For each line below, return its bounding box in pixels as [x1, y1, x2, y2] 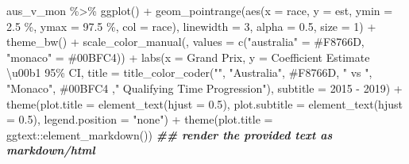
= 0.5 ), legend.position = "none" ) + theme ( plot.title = [6, 111, 273, 128]
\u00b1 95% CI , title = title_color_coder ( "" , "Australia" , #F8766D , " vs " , [6, 64, 372, 81]
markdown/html [6, 142, 95, 158]
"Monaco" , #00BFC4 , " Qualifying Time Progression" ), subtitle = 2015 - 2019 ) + [6, 79, 403, 96]
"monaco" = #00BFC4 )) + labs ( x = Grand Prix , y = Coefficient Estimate [6, 48, 370, 65]
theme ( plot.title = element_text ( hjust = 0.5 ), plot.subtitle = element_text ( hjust [6, 95, 403, 112]
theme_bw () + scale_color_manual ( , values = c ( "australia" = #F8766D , [6, 33, 365, 50]
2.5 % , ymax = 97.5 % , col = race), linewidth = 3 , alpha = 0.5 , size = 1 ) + [6, 17, 376, 34]
